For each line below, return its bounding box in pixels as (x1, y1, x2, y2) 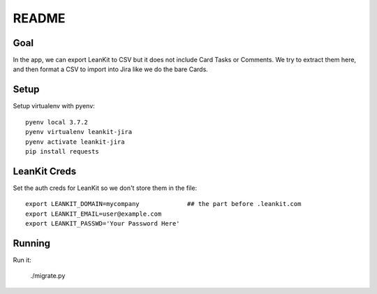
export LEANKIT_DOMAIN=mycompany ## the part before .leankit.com (25, 200, 302, 208)
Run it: (13, 256, 31, 264)
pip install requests (25, 147, 99, 155)
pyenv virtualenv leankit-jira (25, 128, 133, 136)
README (13, 10, 66, 26)
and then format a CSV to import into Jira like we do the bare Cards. (13, 65, 209, 73)
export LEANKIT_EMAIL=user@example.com (25, 210, 162, 218)
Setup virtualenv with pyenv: (13, 102, 96, 110)
